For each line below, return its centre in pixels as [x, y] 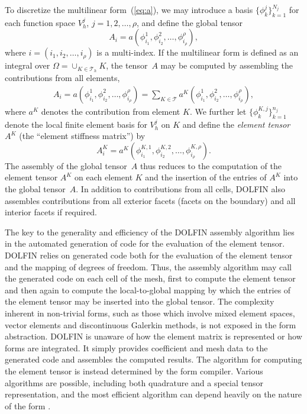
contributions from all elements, [62, 78]
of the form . [28, 405]
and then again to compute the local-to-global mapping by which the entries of [148, 290]
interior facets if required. [51, 212]
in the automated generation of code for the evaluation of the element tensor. [145, 243]
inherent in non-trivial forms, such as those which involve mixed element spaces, [150, 313]
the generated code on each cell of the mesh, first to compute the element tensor [150, 278]
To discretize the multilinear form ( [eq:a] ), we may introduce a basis [129, 9]
